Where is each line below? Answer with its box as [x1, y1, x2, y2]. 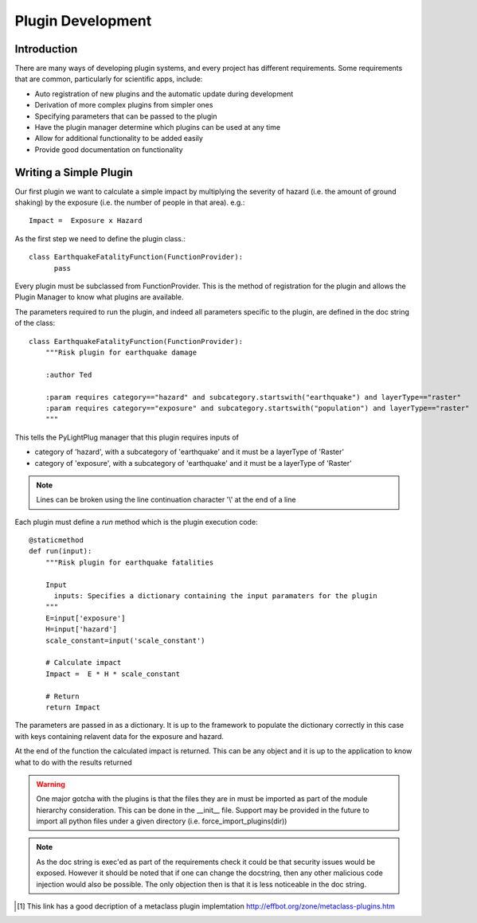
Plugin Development [14, 12, 152, 29]
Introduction [14, 42, 78, 56]
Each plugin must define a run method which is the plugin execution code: [14, 517, 258, 526]
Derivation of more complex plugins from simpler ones [34, 100, 213, 110]
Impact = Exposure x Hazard [29, 216, 143, 225]
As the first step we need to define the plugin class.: [14, 233, 186, 243]
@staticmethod [29, 536, 84, 545]
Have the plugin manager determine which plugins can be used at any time [34, 123, 281, 132]
